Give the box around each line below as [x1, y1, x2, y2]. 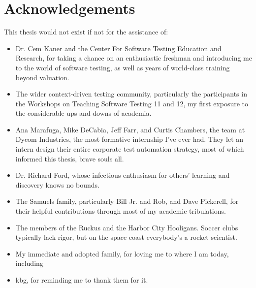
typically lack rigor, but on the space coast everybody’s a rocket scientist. [15, 232, 237, 242]
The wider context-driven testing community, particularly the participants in [15, 89, 247, 99]
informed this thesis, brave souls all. [15, 153, 124, 163]
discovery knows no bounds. [15, 179, 100, 190]
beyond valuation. [15, 72, 69, 82]
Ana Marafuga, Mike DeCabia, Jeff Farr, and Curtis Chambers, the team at [15, 124, 245, 134]
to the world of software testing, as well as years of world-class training [15, 62, 230, 72]
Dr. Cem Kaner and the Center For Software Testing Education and [15, 43, 222, 53]
